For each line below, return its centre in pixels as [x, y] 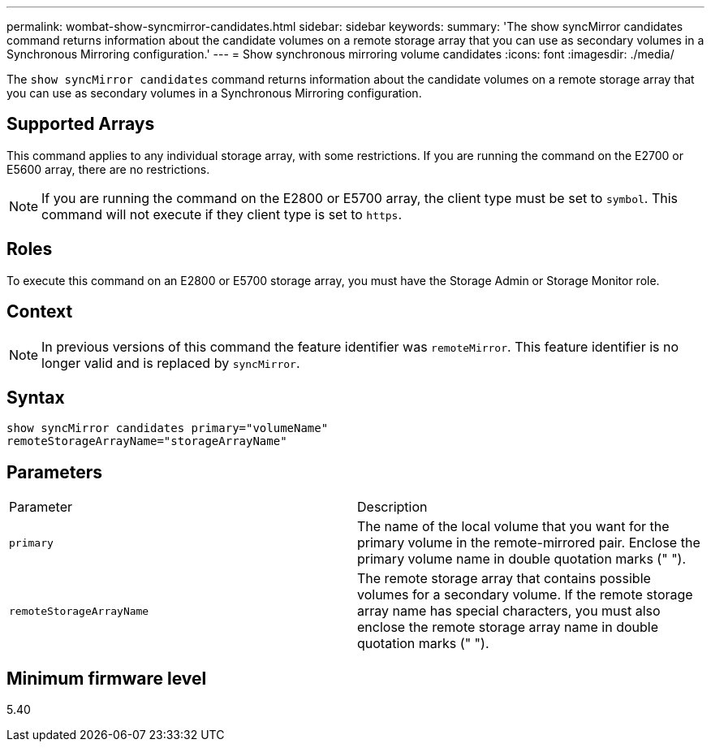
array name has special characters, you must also [509, 611]
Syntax [36, 397]
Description [392, 507]
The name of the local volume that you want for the [513, 527]
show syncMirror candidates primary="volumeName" [168, 428]
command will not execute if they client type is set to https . [222, 214]
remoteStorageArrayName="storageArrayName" [147, 441]
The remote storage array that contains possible [504, 579]
